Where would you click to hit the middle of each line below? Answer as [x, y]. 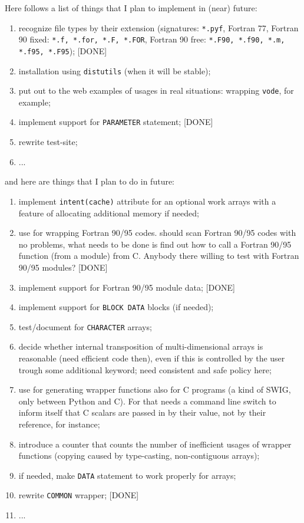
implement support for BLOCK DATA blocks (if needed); [116, 307]
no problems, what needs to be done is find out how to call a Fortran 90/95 [155, 244]
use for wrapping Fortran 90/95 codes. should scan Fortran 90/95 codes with [157, 233]
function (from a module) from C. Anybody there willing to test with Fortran [159, 256]
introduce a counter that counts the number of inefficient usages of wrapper [155, 444]
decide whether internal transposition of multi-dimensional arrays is [141, 346]
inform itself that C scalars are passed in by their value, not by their [142, 412]
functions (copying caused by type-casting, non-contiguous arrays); [139, 455]
